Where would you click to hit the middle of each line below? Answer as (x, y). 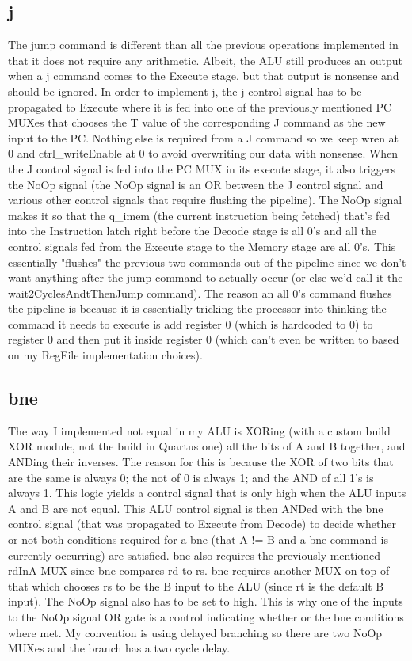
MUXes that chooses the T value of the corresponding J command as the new (197, 122)
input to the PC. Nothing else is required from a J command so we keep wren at (204, 137)
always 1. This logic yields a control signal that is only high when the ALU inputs (207, 493)
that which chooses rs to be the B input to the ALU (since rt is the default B (196, 585)
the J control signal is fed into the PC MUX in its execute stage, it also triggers (202, 168)
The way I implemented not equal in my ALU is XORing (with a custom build (199, 430)
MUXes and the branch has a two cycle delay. (119, 648)
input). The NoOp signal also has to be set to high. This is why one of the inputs (206, 601)
